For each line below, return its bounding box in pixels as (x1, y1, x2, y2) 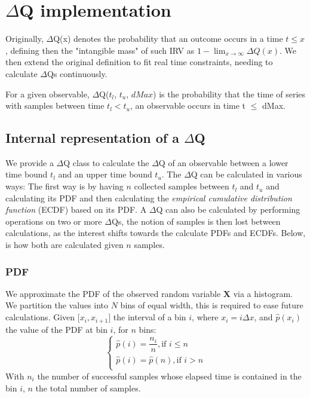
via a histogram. (233, 287, 293, 299)
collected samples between (134, 180, 229, 192)
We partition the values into (5, 299, 109, 311)
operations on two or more (5, 215, 102, 227)
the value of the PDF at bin (5, 323, 108, 335)
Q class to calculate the (63, 156, 149, 169)
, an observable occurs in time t (130, 99, 246, 112)
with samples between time (5, 99, 105, 112)
